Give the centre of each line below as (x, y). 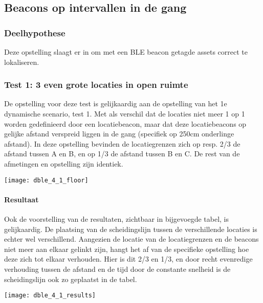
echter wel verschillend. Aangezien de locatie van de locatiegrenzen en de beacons (131, 239)
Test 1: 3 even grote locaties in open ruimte (96, 85)
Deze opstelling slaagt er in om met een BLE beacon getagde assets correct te (126, 52)
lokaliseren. (22, 62)
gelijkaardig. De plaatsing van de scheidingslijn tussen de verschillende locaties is (131, 229)
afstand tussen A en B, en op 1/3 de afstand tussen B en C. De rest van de (122, 154)
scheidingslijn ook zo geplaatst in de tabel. (71, 279)
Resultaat (21, 199)
